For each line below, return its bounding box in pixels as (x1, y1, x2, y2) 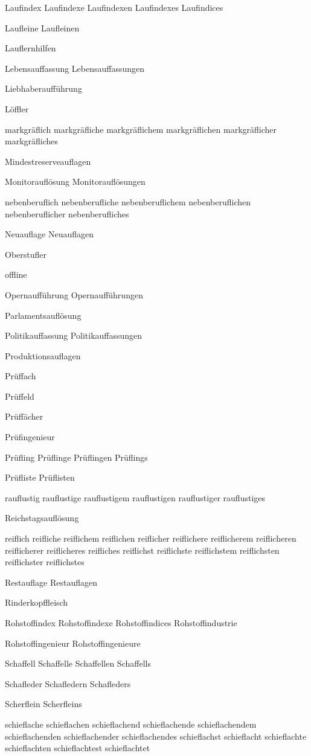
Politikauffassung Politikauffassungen (5, 329, 143, 342)
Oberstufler (5, 248, 47, 260)
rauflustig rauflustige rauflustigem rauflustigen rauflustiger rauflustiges (5, 491, 266, 504)
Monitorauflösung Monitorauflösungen (5, 175, 146, 188)
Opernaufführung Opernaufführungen (5, 288, 143, 301)
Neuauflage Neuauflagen (5, 228, 94, 240)
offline (5, 268, 27, 281)
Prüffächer (5, 410, 43, 423)
